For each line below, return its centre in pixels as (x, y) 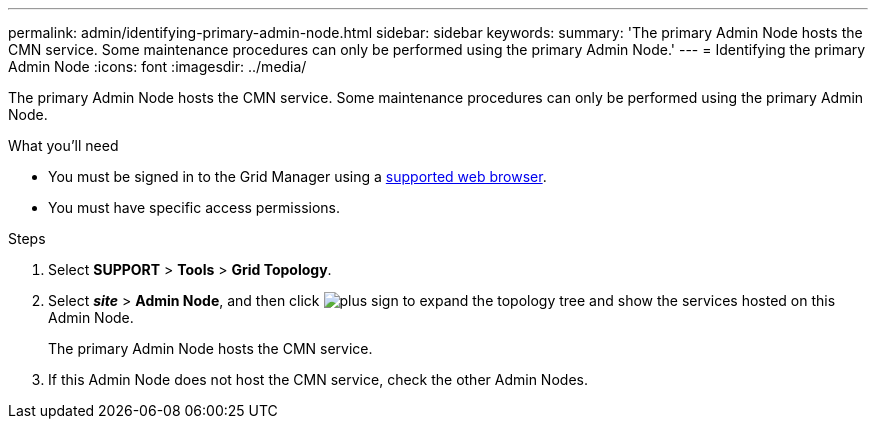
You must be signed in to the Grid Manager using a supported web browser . (297, 176)
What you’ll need (63, 145)
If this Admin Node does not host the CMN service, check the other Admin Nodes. (318, 379)
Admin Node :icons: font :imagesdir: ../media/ (157, 66)
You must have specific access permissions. (194, 207)
